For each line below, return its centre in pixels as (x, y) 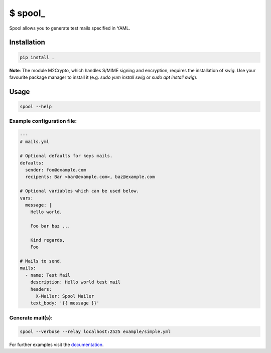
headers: (41, 289)
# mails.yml (35, 142)
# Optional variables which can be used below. (79, 191)
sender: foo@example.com (56, 170)
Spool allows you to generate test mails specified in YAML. (70, 28)
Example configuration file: (43, 121)
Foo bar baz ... (50, 226)
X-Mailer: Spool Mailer (65, 296)
